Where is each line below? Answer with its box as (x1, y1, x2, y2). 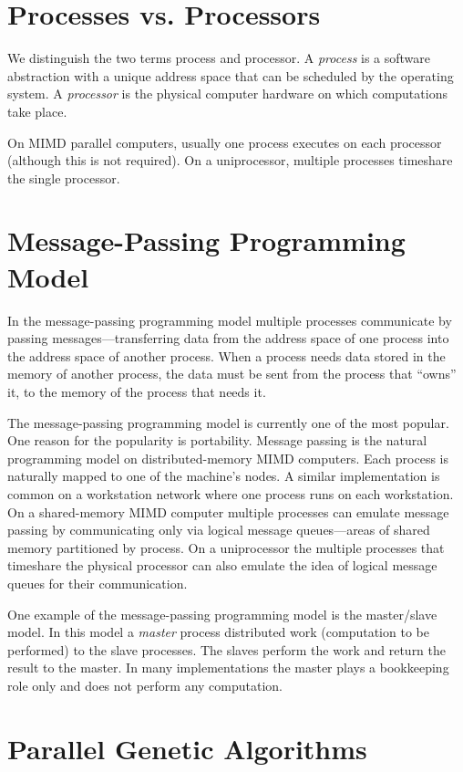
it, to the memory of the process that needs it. (7, 381, 266, 401)
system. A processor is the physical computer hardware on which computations (7, 84, 448, 103)
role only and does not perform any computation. (7, 675, 283, 694)
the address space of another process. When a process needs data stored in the (7, 346, 446, 365)
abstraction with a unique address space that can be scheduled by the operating (7, 66, 454, 85)
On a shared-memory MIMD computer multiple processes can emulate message (7, 502, 449, 521)
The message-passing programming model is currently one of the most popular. (7, 412, 449, 432)
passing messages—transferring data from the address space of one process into (7, 329, 449, 348)
